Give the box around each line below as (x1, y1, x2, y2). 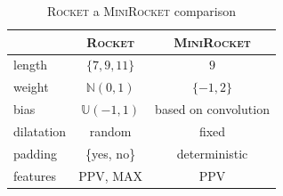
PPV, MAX (78, 166, 143, 184)
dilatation (13, 121, 67, 140)
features (13, 166, 56, 184)
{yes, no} (85, 143, 136, 162)
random (89, 121, 132, 140)
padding (13, 143, 58, 162)
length (13, 55, 48, 74)
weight (13, 78, 49, 96)
